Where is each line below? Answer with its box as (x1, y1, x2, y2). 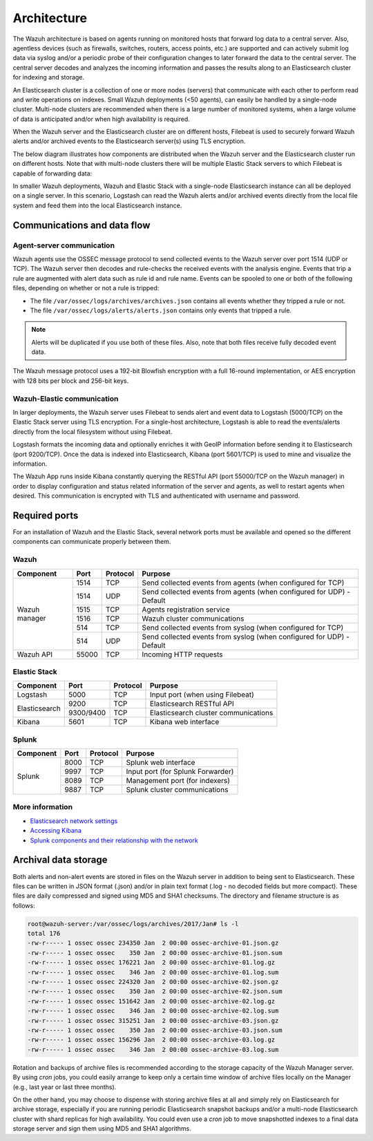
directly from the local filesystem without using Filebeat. (12, 427, 173, 435)
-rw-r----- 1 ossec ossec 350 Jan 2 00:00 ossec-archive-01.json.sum (27, 949, 283, 956)
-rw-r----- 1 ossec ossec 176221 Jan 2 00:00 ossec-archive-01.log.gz (27, 959, 276, 967)
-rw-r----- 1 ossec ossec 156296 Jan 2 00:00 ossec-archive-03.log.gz (27, 1036, 276, 1044)
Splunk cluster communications (126, 785, 229, 795)
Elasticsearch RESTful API (149, 699, 234, 708)
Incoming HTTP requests (142, 650, 223, 659)
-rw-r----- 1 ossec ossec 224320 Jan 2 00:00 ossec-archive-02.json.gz (27, 978, 279, 986)
